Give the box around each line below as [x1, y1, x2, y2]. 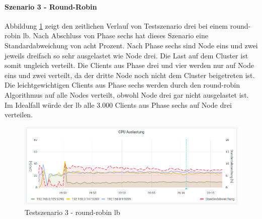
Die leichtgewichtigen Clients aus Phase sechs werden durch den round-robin [5, 80, 240, 90]
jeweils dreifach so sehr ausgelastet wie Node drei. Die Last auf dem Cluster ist [5, 50, 248, 60]
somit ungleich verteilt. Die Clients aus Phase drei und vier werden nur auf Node [5, 60, 254, 70]
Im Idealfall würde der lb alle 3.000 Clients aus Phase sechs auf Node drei [5, 99, 232, 110]
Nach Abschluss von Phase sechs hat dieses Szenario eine [33, 30, 208, 41]
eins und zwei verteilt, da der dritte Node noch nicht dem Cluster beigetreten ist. [5, 69, 255, 80]
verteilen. [5, 109, 33, 120]
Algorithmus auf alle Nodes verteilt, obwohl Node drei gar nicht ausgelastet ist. [5, 89, 249, 100]
